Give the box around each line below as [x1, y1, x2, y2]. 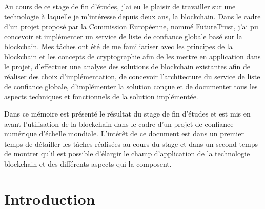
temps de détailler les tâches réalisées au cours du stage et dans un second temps [4, 138, 258, 149]
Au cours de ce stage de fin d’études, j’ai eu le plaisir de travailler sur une [4, 1, 236, 11]
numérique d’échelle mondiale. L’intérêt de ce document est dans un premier [4, 128, 244, 139]
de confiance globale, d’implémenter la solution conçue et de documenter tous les [4, 81, 258, 91]
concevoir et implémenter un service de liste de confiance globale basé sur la [4, 31, 242, 41]
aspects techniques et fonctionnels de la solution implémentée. [4, 91, 198, 102]
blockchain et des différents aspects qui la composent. [4, 158, 172, 169]
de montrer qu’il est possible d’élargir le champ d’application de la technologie [4, 148, 250, 159]
